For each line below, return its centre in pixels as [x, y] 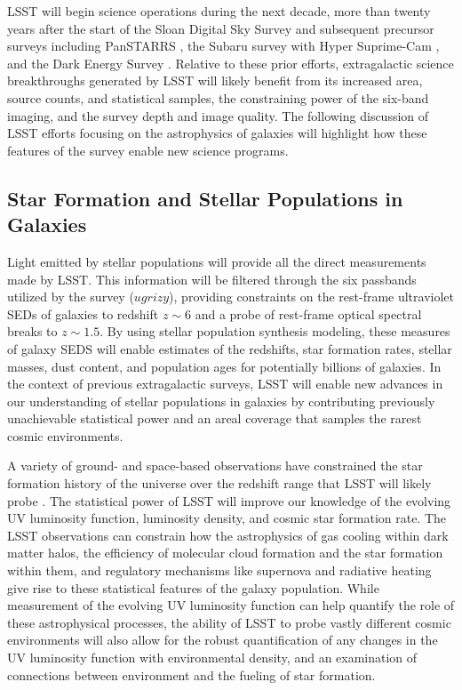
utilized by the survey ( [71, 297]
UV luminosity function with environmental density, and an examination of [212, 657]
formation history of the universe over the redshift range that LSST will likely [219, 483]
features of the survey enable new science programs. [148, 150]
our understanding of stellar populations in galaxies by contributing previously [221, 401]
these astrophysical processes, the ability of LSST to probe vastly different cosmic [229, 622]
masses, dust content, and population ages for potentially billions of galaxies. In [224, 366]
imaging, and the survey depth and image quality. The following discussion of [218, 115]
